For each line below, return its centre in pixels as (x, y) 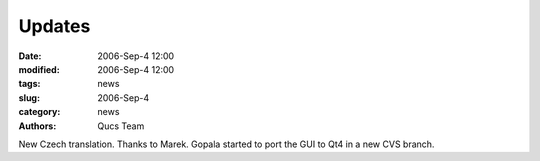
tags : (29, 84)
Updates (54, 26)
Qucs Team (121, 126)
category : (39, 112)
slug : (29, 97)
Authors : (37, 126)
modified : (39, 69)
